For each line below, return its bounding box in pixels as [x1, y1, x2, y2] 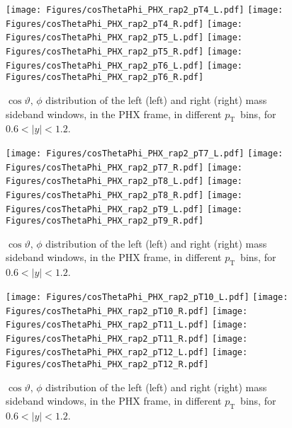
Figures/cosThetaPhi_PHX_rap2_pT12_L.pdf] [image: [6, 347, 248, 358]
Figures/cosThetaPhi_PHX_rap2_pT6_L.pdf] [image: [6, 60, 242, 71]
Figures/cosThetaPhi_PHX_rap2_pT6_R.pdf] [6, 72, 204, 83]
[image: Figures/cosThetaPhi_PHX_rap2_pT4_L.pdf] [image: [6, 5, 283, 15]
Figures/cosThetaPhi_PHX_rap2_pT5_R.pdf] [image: [6, 46, 242, 57]
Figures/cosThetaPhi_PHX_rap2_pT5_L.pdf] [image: [6, 33, 242, 43]
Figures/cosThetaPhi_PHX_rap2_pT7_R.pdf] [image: [6, 162, 242, 173]
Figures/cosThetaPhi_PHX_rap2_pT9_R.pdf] [6, 216, 204, 226]
